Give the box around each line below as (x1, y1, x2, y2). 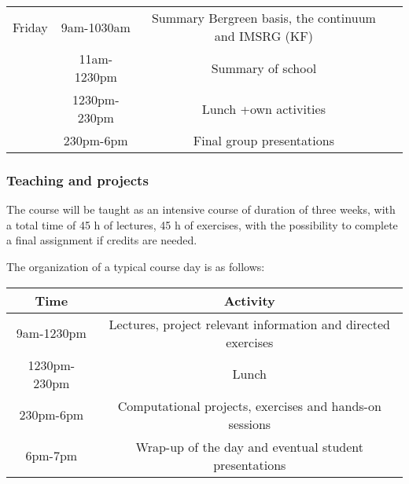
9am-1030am (61, 17, 131, 36)
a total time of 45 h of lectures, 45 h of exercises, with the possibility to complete (6, 216, 398, 233)
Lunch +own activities (201, 99, 326, 118)
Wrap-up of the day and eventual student (135, 437, 364, 456)
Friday (13, 17, 48, 36)
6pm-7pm (25, 446, 78, 465)
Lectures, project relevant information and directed (109, 314, 391, 333)
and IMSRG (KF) (214, 27, 313, 45)
